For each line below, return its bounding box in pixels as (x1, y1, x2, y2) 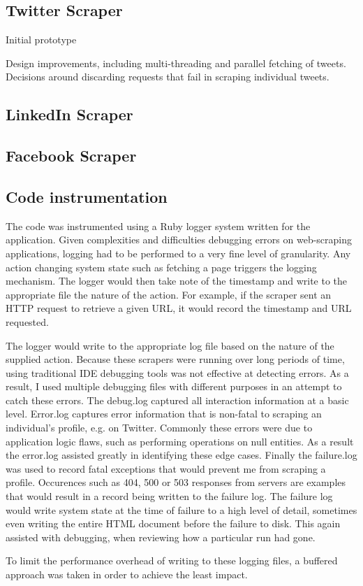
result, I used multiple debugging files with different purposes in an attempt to (6, 379, 342, 394)
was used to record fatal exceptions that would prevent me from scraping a (6, 461, 326, 476)
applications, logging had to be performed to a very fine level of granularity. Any (6, 245, 351, 260)
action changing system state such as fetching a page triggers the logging (6, 259, 317, 274)
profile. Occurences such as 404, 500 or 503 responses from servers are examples (6, 475, 346, 489)
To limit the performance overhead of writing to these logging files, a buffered (6, 553, 338, 568)
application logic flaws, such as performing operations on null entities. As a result (6, 434, 354, 448)
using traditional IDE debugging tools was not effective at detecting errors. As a (6, 365, 349, 380)
